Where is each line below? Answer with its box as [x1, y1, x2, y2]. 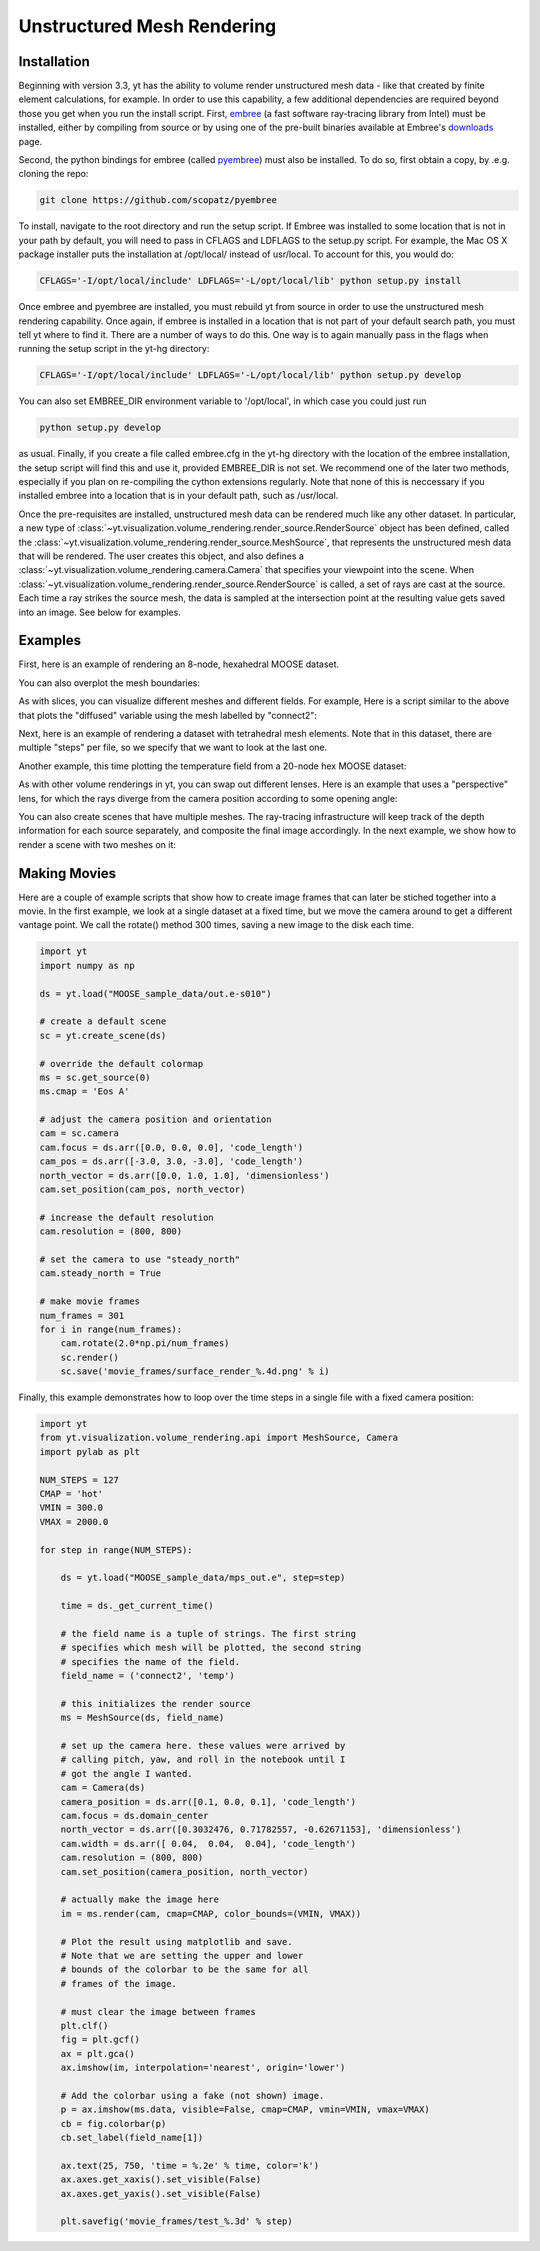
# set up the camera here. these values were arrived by [60, 1740, 346, 1752]
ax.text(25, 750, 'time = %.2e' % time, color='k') [60, 2160, 320, 2171]
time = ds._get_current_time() [60, 1600, 214, 1612]
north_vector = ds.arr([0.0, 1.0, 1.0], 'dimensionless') [39, 1170, 330, 1181]
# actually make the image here [60, 1894, 220, 1905]
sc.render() [60, 1351, 120, 1363]
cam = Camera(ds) [60, 1782, 146, 1794]
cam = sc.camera [39, 1128, 120, 1139]
